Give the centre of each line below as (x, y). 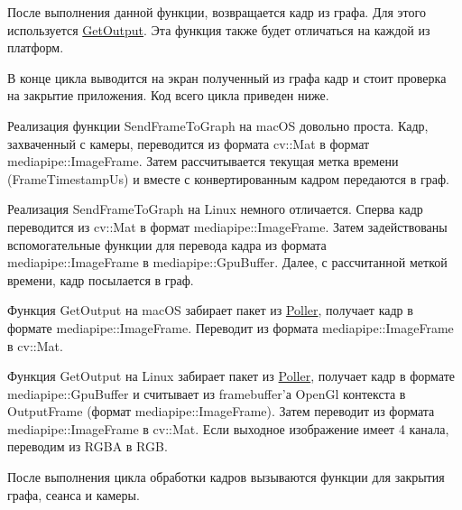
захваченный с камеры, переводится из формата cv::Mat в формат (189, 143)
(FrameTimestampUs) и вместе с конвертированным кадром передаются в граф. (228, 178)
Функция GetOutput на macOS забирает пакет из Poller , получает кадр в (210, 310)
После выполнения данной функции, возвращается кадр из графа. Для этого (217, 12)
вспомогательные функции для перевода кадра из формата (167, 244)
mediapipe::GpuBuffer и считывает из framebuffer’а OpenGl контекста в (207, 393)
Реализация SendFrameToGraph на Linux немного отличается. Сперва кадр (215, 209)
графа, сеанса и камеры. (74, 494)
